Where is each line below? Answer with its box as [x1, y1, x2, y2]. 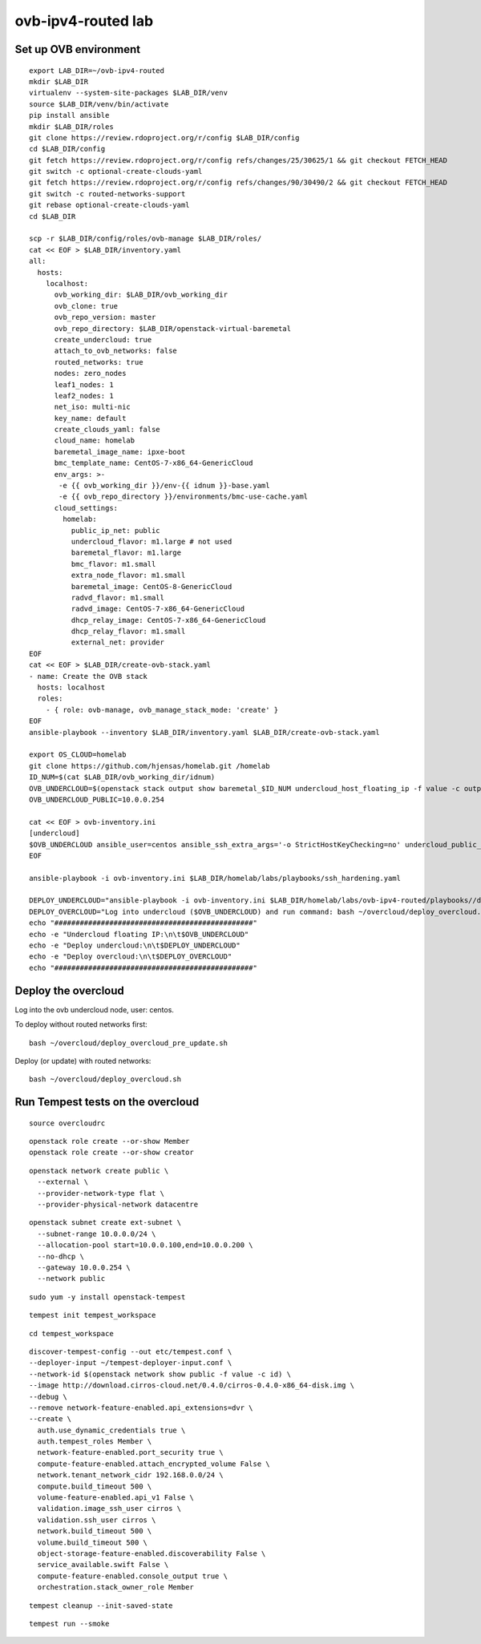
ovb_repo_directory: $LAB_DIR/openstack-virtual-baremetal [54, 324, 292, 333]
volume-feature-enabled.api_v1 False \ [37, 1493, 194, 1502]
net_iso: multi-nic [54, 402, 131, 412]
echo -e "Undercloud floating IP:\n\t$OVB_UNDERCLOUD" [29, 930, 249, 939]
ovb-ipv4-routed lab [14, 12, 154, 30]
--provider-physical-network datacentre [37, 1200, 199, 1210]
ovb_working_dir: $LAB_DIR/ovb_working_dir [54, 290, 228, 300]
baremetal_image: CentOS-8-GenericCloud [71, 582, 232, 591]
